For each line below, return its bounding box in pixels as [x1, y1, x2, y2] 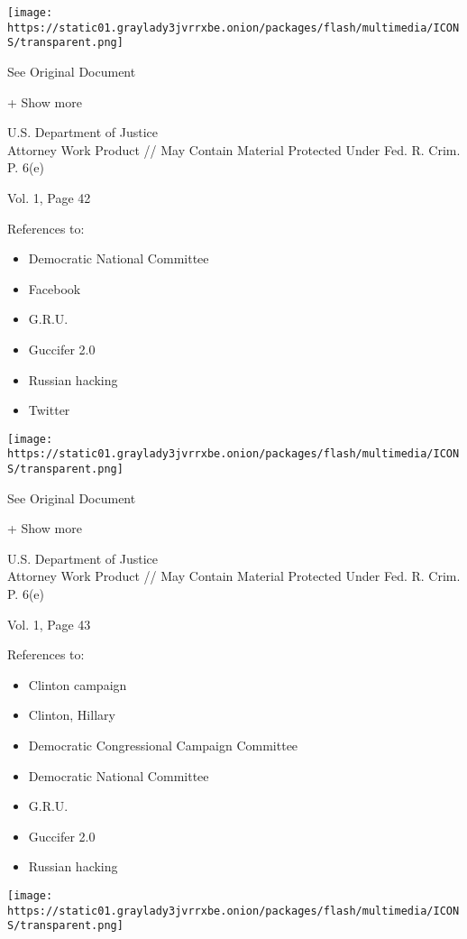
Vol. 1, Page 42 [7, 188, 91, 207]
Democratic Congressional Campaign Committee [28, 736, 298, 754]
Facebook [28, 279, 81, 298]
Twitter [28, 400, 70, 419]
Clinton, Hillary [28, 705, 115, 724]
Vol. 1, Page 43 [7, 614, 91, 633]
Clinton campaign [28, 675, 127, 694]
